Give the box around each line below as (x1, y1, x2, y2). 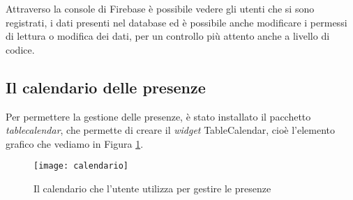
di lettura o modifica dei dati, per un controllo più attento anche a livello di (6, 29, 330, 43)
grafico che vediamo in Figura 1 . (6, 136, 144, 151)
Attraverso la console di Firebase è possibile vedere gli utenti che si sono (6, 1, 315, 15)
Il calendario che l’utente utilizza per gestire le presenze (33, 181, 271, 196)
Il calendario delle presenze (6, 76, 206, 98)
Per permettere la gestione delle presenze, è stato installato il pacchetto (6, 109, 311, 123)
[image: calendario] (33, 161, 129, 171)
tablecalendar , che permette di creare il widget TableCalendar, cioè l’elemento (6, 123, 335, 137)
